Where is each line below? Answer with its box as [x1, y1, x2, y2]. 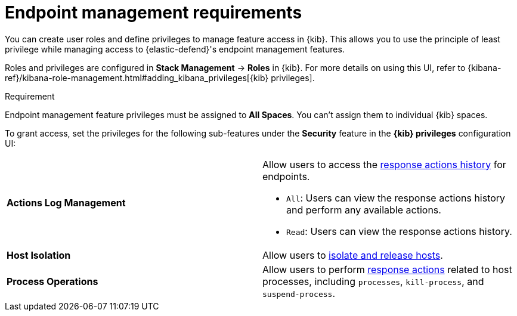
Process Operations [7, 275, 98, 287]
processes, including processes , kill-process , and [262, 275, 484, 287]
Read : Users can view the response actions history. [286, 225, 512, 237]
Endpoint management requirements [5, 2, 302, 23]
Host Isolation [7, 249, 71, 261]
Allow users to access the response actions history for [262, 158, 506, 171]
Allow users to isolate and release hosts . [262, 249, 443, 261]
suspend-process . [262, 287, 336, 299]
